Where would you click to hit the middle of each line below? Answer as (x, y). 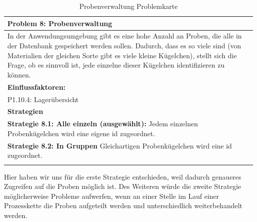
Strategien (25, 111)
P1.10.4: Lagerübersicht (43, 99)
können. (19, 74)
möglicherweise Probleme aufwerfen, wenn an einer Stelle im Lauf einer (112, 196)
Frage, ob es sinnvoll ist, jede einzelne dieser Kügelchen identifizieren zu (116, 65)
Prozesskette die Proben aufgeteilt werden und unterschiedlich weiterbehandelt (123, 205)
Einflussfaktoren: (37, 87)
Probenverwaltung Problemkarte (128, 6)
